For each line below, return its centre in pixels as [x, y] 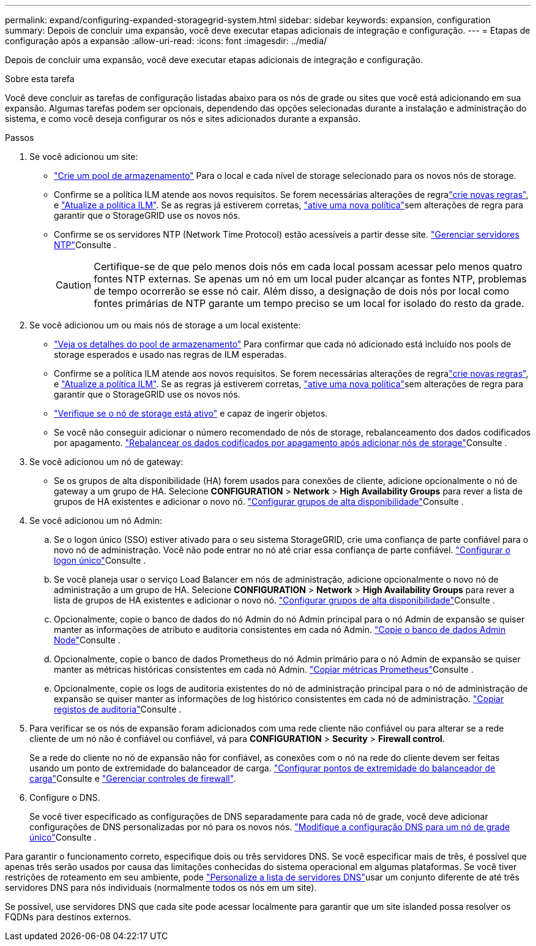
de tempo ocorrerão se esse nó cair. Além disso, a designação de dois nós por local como [301, 291]
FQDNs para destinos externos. [68, 917]
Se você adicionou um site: [84, 157]
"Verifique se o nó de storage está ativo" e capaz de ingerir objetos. [191, 413]
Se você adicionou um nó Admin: [96, 520]
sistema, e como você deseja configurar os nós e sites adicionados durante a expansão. [183, 119]
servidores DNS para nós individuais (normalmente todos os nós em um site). [161, 887]
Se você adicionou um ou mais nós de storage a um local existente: [165, 325]
